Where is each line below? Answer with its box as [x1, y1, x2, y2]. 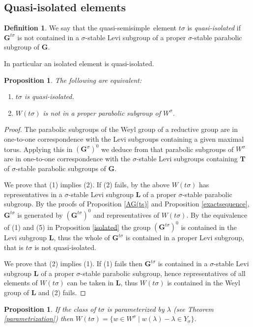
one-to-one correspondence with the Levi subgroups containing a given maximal [4, 133, 244, 144]
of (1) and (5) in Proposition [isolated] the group [4, 222, 151, 232]
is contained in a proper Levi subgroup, [125, 232, 244, 243]
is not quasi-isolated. [34, 242, 96, 252]
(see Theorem [173, 303, 214, 314]
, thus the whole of [54, 232, 110, 243]
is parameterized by [107, 303, 165, 314]
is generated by [17, 209, 63, 220]
